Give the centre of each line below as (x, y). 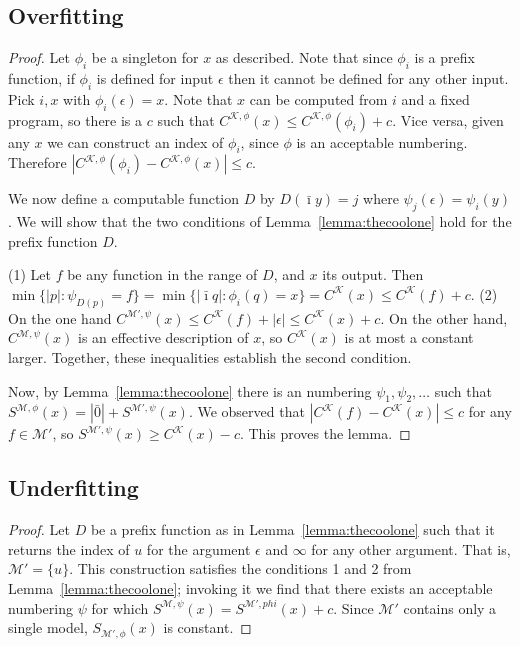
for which (120, 607)
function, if (41, 78)
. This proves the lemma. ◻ (325, 433)
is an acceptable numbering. (382, 141)
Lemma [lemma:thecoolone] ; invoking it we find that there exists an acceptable (250, 587)
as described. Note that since (304, 57)
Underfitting (73, 487)
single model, (48, 627)
